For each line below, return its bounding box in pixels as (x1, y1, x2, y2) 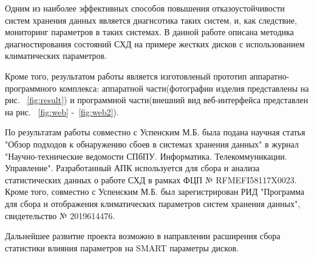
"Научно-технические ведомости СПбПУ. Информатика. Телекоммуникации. (5, 149, 287, 162)
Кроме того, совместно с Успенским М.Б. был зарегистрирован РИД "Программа (5, 185, 305, 198)
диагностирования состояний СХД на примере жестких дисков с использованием (5, 37, 305, 50)
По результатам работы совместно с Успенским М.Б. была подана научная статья (5, 126, 305, 138)
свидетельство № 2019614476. (5, 209, 115, 222)
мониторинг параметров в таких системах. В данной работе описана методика (5, 25, 294, 38)
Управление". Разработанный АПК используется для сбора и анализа (5, 161, 260, 174)
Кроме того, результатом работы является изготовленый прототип (5, 69, 247, 82)
